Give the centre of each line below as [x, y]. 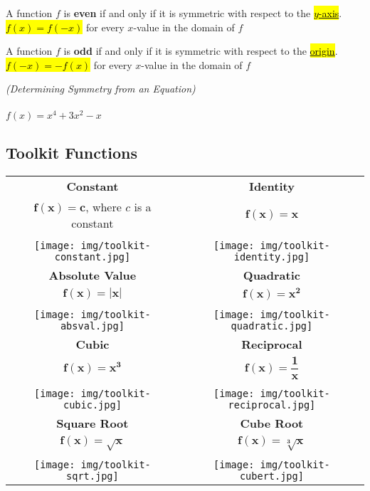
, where [104, 206]
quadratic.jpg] [272, 326]
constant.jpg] [92, 257]
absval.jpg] [92, 326]
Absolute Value [92, 275]
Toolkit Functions [72, 153]
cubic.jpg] [92, 405]
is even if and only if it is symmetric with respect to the [187, 13]
